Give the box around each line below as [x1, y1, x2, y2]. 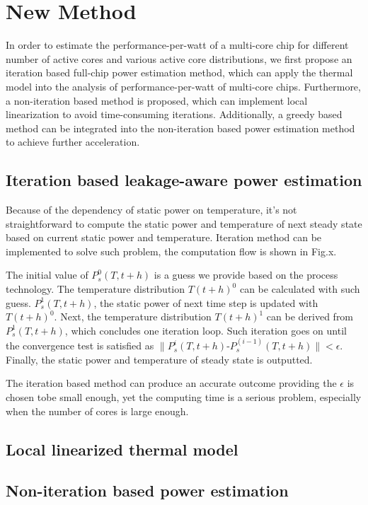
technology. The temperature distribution [6, 281, 185, 296]
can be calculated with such [239, 281, 360, 296]
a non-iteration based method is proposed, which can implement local [6, 93, 308, 108]
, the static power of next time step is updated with [93, 295, 318, 310]
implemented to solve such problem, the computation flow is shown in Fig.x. [6, 243, 337, 258]
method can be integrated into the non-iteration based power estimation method [6, 120, 355, 135]
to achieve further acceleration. [6, 134, 140, 149]
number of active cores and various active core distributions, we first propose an [6, 51, 352, 66]
